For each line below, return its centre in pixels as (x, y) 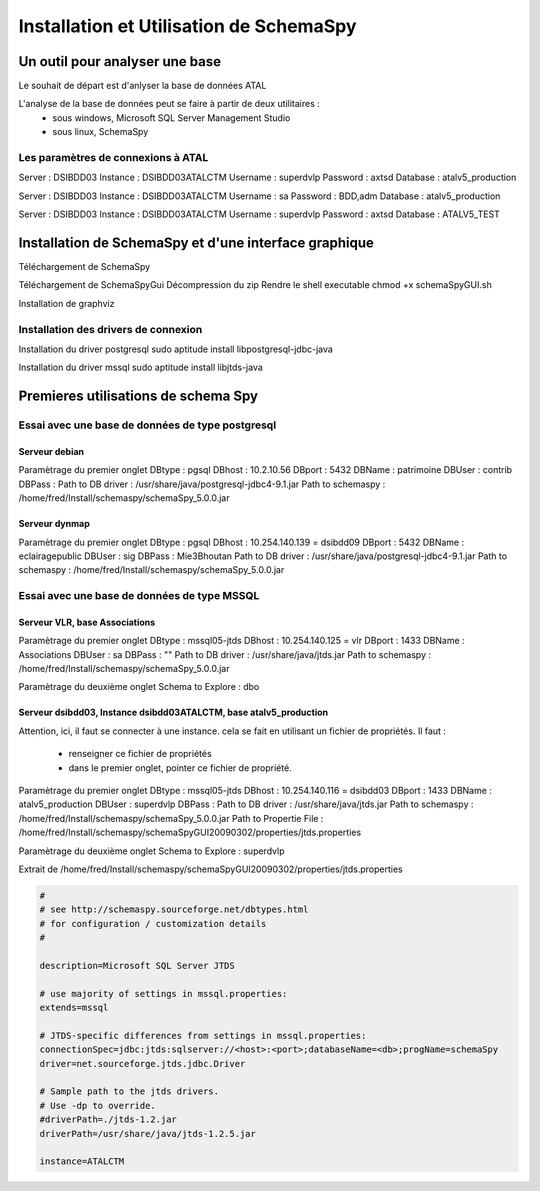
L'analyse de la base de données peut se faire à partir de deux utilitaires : (169, 104)
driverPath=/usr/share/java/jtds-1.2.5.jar (148, 1133)
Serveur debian (51, 451)
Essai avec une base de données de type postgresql (147, 425)
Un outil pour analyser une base (120, 61)
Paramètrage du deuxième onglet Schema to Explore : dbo (139, 687)
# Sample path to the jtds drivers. (129, 1091)
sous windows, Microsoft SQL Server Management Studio (171, 117)
